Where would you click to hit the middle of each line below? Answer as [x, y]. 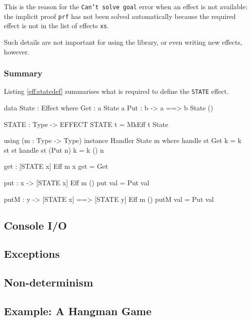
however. [17, 51]
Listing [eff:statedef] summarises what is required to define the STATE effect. [117, 91]
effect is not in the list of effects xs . [57, 26]
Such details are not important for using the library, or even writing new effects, [123, 42]
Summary [23, 73]
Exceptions [32, 254]
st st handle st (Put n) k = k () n [54, 150]
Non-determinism [49, 282]
